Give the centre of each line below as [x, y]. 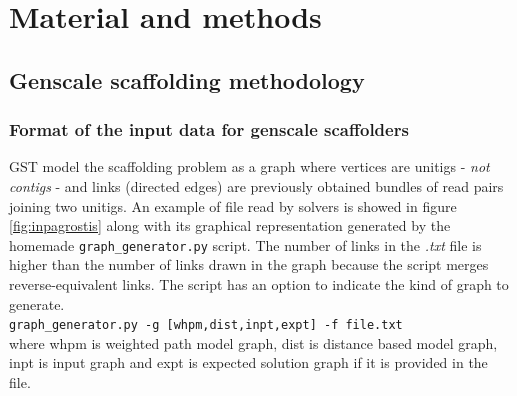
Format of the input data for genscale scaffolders [209, 129]
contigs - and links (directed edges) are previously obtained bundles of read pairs [256, 185]
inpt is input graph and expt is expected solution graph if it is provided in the [248, 362]
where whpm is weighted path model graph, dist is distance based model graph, [253, 342]
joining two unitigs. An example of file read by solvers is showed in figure [233, 205]
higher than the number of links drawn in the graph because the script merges [249, 264]
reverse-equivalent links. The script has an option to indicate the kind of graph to [259, 284]
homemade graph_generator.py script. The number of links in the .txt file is [245, 244]
